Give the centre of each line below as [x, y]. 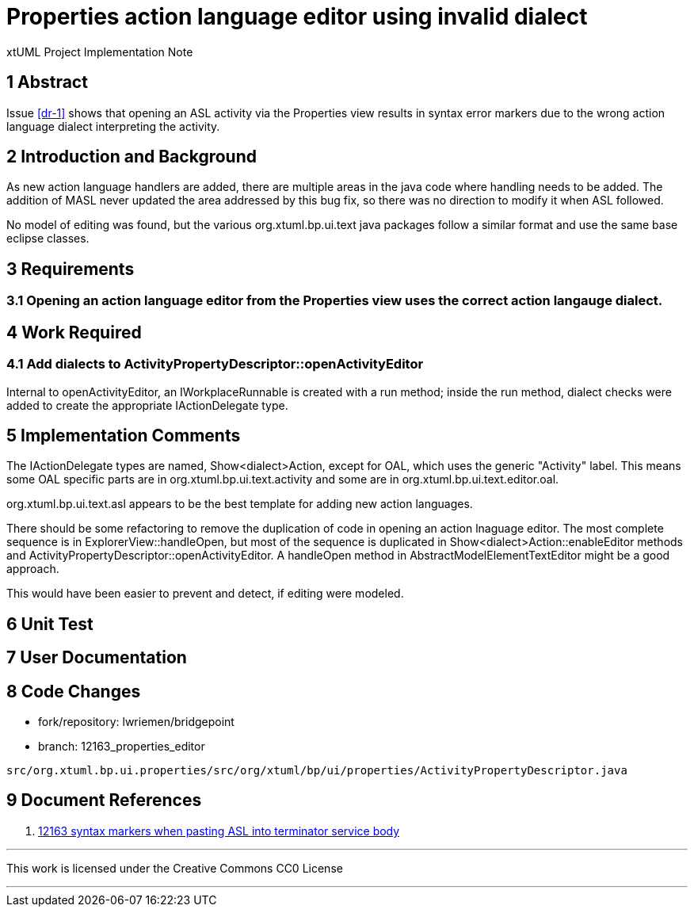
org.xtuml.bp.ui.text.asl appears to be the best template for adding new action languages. [240, 504]
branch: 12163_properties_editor [122, 747]
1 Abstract [47, 82]
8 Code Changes [74, 691]
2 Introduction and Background [132, 157]
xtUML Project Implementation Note [100, 52]
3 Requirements [71, 269]
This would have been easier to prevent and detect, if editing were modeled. [205, 594]
